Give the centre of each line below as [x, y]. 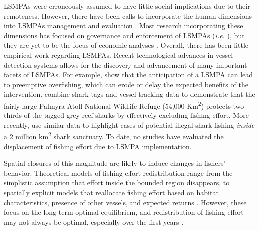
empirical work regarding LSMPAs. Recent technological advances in [109, 55]
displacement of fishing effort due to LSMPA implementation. [98, 146]
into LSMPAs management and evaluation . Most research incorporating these [124, 26]
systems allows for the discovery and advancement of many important [140, 64]
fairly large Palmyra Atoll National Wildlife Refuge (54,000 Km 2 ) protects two [124, 105]
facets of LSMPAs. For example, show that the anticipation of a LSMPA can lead [129, 74]
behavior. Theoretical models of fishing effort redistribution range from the [118, 172]
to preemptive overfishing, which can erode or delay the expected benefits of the [126, 84]
